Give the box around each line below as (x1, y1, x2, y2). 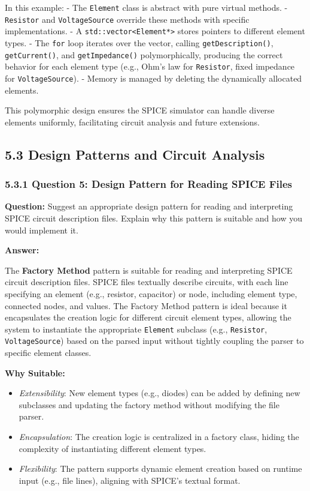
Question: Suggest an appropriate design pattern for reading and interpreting (5, 200, 293, 212)
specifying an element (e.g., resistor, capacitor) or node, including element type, (5, 287, 297, 300)
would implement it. (5, 223, 78, 236)
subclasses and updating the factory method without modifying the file (19, 398, 279, 411)
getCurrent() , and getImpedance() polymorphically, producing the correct (5, 48, 283, 61)
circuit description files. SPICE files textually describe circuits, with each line (5, 276, 288, 288)
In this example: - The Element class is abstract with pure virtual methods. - (5, 1, 288, 13)
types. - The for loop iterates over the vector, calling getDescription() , (5, 36, 273, 49)
